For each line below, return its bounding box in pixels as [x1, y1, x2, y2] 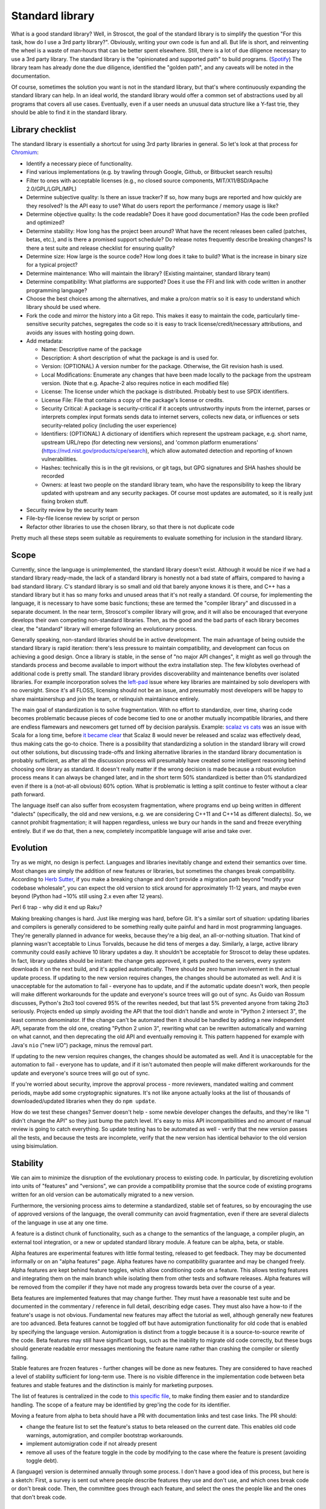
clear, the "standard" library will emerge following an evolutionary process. [11, 625, 197, 632]
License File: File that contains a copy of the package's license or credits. [41, 396, 225, 404]
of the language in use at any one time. [11, 1219, 109, 1226]
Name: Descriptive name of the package [41, 346, 142, 353]
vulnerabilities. [41, 456, 78, 463]
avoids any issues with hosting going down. [26, 329, 135, 336]
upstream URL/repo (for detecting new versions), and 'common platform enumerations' [41, 438, 259, 446]
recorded [41, 473, 65, 480]
